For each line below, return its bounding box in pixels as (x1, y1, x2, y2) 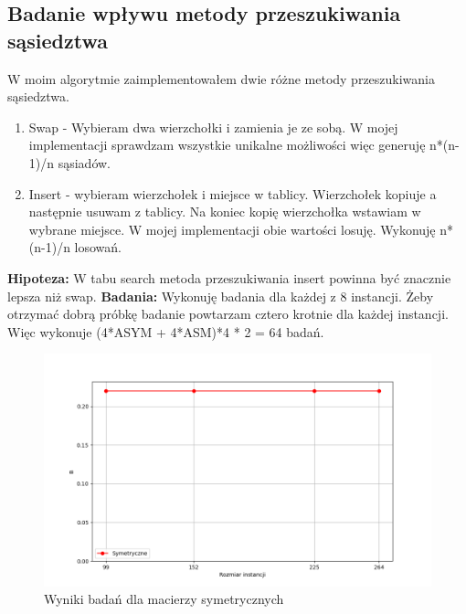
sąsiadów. (58, 153, 111, 172)
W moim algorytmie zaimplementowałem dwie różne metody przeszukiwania (7, 69, 436, 88)
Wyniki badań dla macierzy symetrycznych (44, 589, 284, 609)
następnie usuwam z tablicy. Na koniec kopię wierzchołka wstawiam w (28, 202, 421, 221)
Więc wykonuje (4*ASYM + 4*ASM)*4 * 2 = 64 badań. (7, 322, 324, 341)
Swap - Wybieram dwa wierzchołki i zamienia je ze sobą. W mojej (28, 117, 398, 136)
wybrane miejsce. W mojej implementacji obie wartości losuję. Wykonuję (28, 219, 436, 238)
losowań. (74, 238, 122, 257)
